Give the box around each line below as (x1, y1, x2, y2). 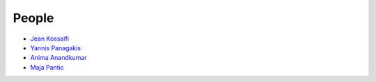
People (13, 10, 54, 25)
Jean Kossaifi (30, 34, 70, 43)
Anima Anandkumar (30, 54, 87, 62)
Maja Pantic (30, 63, 64, 72)
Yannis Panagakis (30, 43, 81, 52)
